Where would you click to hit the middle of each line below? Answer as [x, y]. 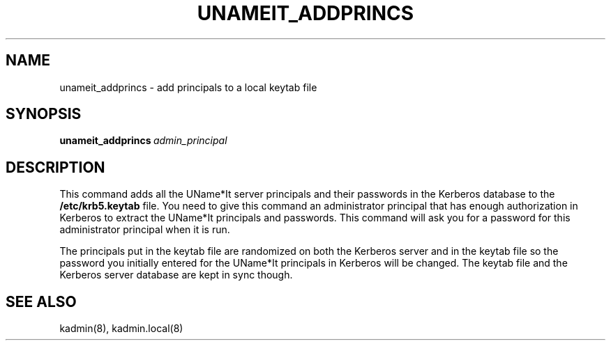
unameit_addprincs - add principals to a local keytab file [188, 87]
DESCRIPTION [55, 167]
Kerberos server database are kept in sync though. [176, 275]
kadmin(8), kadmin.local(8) [121, 329]
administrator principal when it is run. [145, 230]
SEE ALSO [41, 301]
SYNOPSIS [44, 114]
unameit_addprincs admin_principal [143, 141]
